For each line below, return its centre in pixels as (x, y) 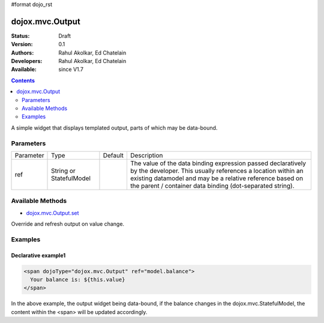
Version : (22, 44)
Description (146, 155)
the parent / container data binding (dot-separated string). (212, 186)
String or (64, 171)
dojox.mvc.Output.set (52, 213)
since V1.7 (71, 70)
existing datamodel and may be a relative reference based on (216, 178)
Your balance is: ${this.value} (78, 280)
